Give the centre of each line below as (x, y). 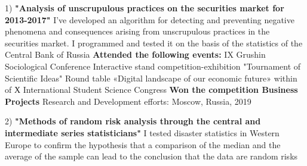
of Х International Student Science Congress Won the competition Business (151, 90)
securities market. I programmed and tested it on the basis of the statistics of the (154, 43)
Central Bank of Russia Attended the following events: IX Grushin (135, 54)
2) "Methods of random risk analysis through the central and (133, 121)
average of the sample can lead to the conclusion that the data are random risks (151, 156)
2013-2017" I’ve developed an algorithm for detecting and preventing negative (150, 19)
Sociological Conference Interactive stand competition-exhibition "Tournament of (153, 66)
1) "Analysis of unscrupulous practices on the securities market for (145, 8)
